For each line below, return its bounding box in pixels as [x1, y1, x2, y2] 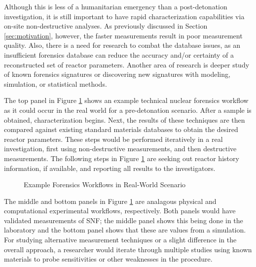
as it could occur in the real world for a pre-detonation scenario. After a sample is [4, 104, 252, 115]
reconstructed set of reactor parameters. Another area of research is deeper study [4, 59, 250, 69]
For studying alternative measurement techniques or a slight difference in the [4, 234, 237, 245]
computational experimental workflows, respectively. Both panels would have [4, 205, 236, 216]
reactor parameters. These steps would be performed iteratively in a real [4, 133, 223, 144]
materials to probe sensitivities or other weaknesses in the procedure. [4, 254, 213, 264]
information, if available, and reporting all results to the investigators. [4, 163, 216, 173]
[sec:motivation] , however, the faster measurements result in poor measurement [4, 30, 243, 40]
